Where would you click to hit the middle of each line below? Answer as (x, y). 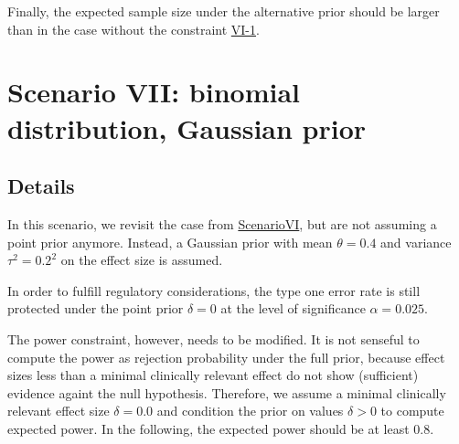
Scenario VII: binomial (154, 92)
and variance (416, 242)
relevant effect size (59, 411)
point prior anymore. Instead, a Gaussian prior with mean (170, 242)
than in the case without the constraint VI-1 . (133, 29)
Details (41, 186)
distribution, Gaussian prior (187, 127)
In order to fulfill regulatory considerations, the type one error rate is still (214, 290)
